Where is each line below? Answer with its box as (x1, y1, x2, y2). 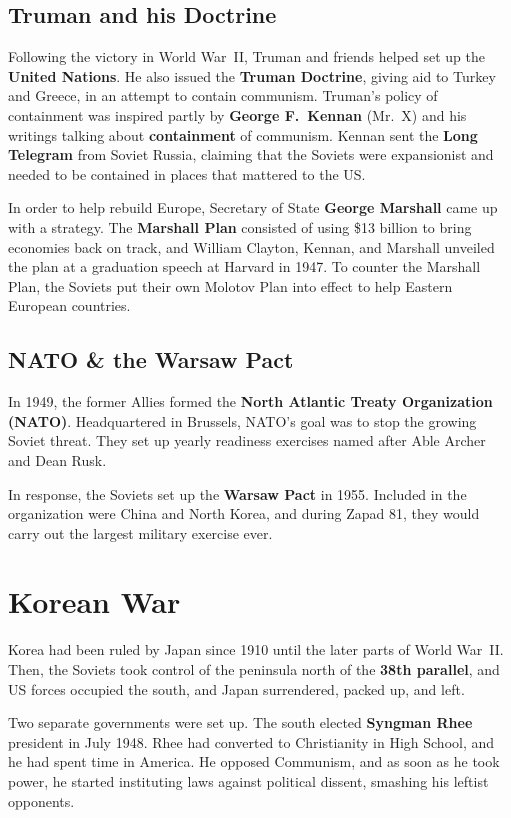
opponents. (8, 790, 75, 811)
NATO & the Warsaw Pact (8, 344, 294, 375)
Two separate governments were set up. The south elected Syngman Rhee (8, 712, 473, 733)
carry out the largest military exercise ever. (8, 522, 273, 543)
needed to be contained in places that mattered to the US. (8, 163, 366, 184)
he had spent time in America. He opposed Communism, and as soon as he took (8, 751, 500, 772)
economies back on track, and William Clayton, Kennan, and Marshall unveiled (8, 236, 495, 257)
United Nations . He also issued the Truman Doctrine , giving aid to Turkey (8, 65, 496, 86)
